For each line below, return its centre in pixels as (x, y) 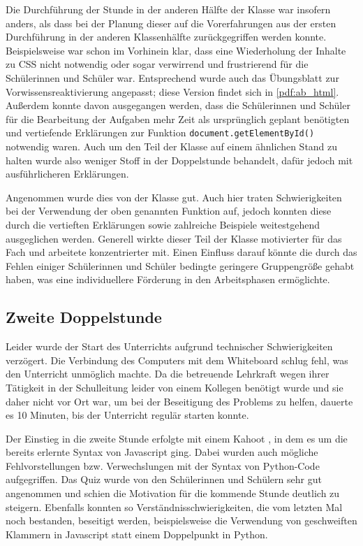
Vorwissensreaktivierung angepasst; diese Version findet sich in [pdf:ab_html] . (172, 91)
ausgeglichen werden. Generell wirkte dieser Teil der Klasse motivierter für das (174, 238)
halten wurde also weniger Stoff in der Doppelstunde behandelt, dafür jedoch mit (179, 160)
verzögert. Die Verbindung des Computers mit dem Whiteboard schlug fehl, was (177, 360)
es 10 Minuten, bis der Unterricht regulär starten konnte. (127, 415)
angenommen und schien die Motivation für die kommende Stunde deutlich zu (173, 493)
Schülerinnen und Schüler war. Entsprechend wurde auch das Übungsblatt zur (172, 77)
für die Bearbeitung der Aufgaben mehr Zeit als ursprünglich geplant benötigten (178, 118)
